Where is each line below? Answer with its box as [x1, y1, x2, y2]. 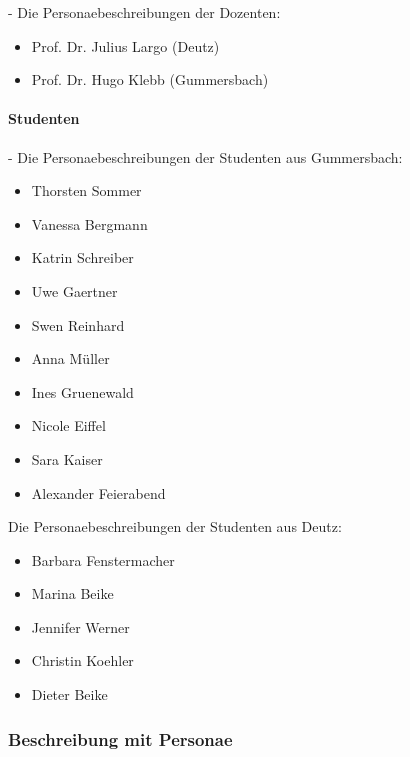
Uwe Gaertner [31, 280, 118, 301]
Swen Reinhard [31, 314, 125, 335]
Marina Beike [31, 583, 114, 604]
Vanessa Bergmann [31, 213, 148, 234]
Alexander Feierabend [31, 482, 166, 503]
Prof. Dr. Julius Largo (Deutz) [31, 35, 220, 56]
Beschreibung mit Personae [8, 726, 233, 751]
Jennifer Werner [31, 616, 130, 637]
